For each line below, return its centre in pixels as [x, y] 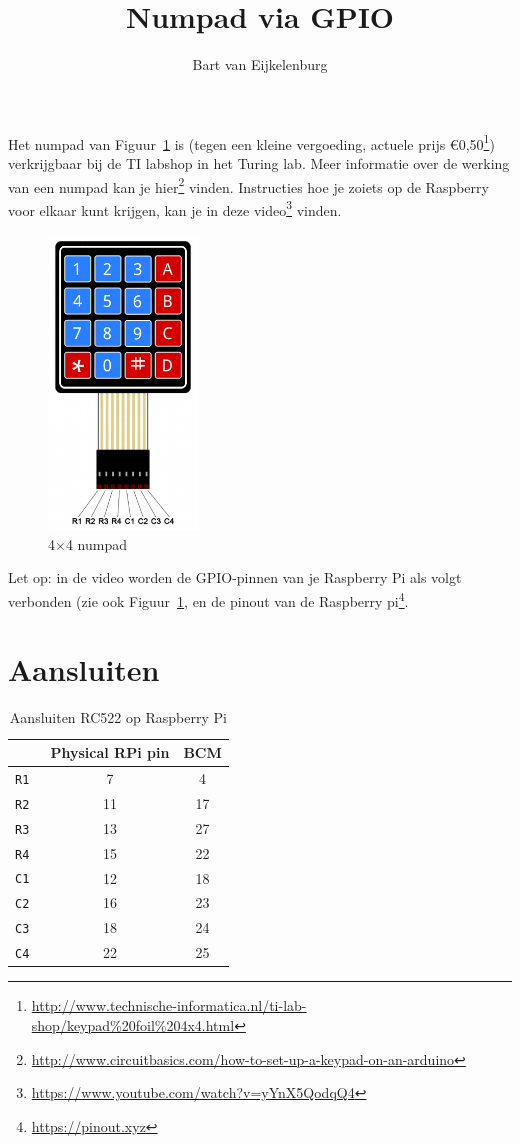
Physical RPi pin [110, 752]
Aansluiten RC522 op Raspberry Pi [118, 717]
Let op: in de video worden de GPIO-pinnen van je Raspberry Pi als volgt [235, 577]
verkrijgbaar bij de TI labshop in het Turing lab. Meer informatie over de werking [259, 162]
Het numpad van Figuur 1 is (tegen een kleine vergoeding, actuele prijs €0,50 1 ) [251, 142]
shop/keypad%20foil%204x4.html [133, 1024]
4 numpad [96, 543]
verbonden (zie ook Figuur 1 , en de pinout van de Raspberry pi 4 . [208, 599]
